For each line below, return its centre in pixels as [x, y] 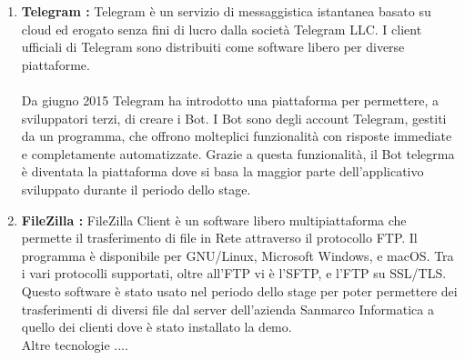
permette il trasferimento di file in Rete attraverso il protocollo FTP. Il [219, 238]
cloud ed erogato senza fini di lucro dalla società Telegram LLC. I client [222, 29]
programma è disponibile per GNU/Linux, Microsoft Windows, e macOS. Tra [238, 255]
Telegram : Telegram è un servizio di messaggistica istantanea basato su [226, 11]
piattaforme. [56, 64]
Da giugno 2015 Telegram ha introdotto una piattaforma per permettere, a [230, 100]
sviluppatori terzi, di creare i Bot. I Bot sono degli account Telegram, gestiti [234, 118]
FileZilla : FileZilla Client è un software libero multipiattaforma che [214, 220]
